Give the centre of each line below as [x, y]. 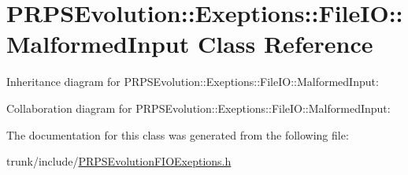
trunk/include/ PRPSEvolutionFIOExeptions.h [119, 161]
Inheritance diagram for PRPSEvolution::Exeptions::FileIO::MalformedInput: [193, 82]
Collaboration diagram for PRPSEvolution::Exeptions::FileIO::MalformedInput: [198, 108]
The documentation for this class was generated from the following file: [178, 134]
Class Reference [285, 44]
